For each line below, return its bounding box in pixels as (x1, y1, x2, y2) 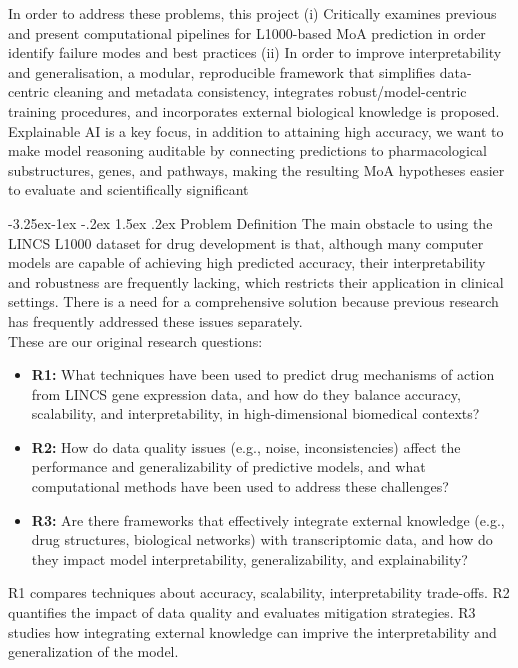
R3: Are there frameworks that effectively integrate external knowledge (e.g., (31, 509, 505, 530)
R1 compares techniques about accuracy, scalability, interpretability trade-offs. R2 (8, 582, 510, 603)
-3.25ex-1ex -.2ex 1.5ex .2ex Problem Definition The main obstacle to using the (8, 212, 493, 233)
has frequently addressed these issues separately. (8, 310, 303, 331)
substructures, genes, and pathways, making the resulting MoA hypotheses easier (8, 159, 505, 180)
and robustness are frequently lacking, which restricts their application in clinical (8, 271, 504, 292)
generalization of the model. (8, 641, 179, 662)
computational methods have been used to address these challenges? (31, 476, 449, 497)
